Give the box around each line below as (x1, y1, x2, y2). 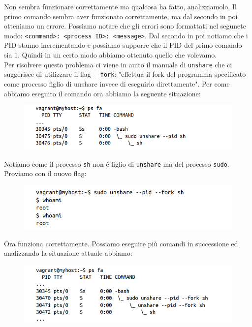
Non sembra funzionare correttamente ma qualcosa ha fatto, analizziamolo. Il (4, 1, 237, 11)
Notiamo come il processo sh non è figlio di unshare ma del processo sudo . (4, 158, 229, 169)
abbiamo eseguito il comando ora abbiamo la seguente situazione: (4, 88, 201, 98)
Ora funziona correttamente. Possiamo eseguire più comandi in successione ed (4, 238, 238, 248)
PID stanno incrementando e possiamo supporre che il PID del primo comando (4, 40, 242, 50)
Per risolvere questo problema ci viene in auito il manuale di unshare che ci (4, 59, 232, 69)
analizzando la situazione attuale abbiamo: (4, 248, 132, 258)
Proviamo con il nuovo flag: (4, 168, 87, 178)
